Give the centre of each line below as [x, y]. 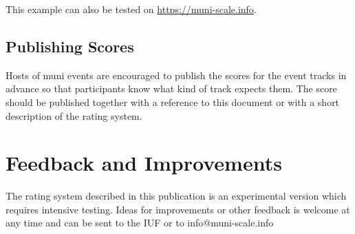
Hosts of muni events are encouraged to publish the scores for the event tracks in [176, 75]
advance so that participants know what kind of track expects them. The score [171, 88]
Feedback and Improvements [144, 163]
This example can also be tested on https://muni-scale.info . [131, 9]
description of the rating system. [74, 115]
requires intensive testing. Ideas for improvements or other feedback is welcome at [178, 209]
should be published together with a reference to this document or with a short [173, 102]
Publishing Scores [70, 46]
